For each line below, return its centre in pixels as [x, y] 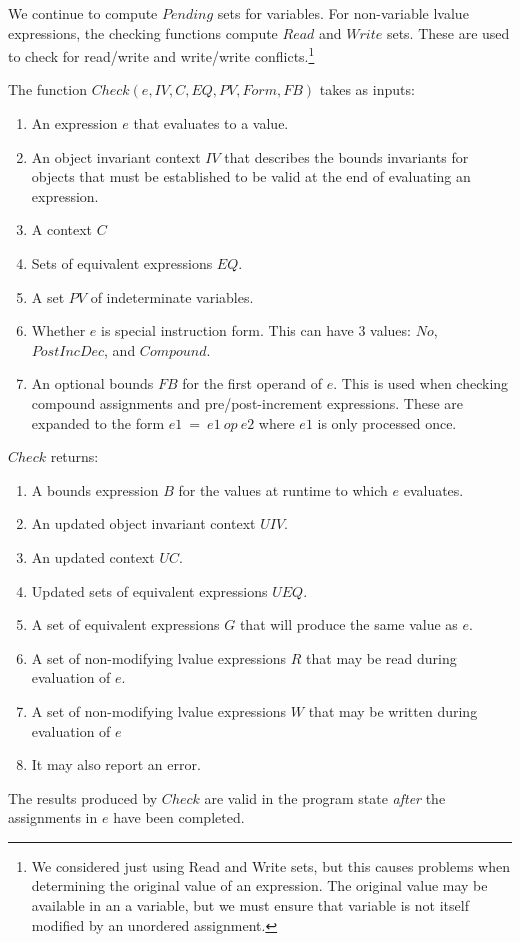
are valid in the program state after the [325, 797]
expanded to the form [98, 422]
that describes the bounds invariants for [346, 156]
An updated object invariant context [143, 523]
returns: [74, 456]
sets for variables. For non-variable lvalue [343, 13]
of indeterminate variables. [172, 296]
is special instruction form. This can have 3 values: [255, 330]
